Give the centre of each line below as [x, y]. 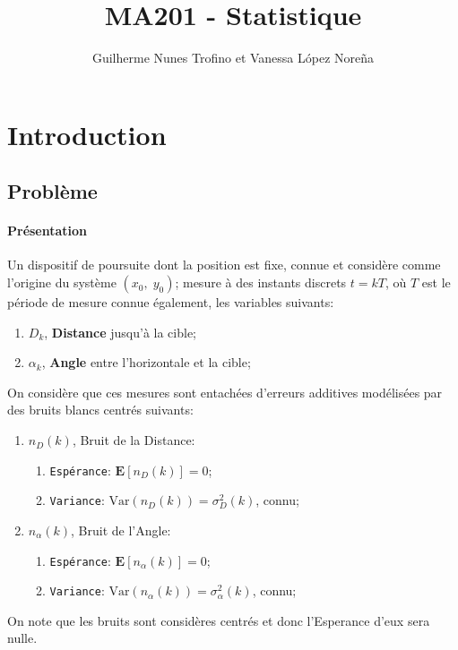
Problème [52, 191]
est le [436, 282]
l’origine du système [62, 282]
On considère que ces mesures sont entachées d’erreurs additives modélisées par [225, 392]
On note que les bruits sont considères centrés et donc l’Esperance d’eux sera [219, 620]
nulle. [22, 638]
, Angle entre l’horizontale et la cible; [146, 362]
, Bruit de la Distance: [134, 440]
